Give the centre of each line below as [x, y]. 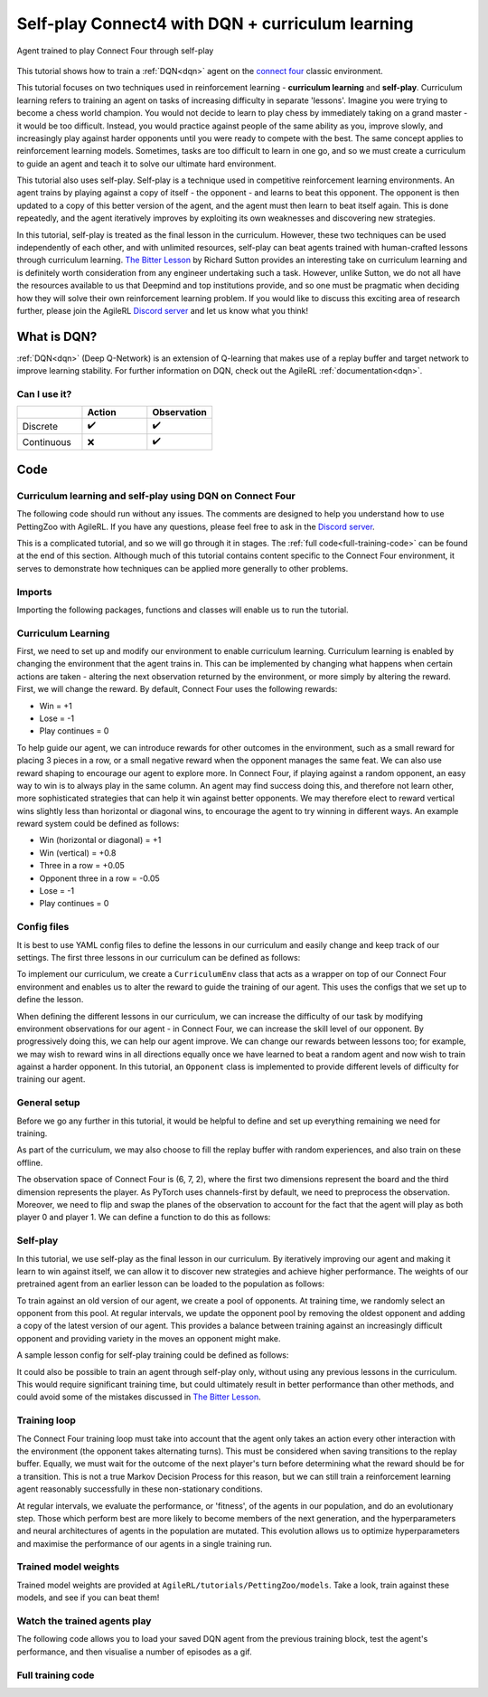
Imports [34, 592]
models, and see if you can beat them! [88, 1597]
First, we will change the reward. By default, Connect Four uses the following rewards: [177, 689]
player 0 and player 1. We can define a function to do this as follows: [144, 1218]
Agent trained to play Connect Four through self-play [115, 51]
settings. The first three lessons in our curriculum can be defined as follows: [159, 957]
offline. [30, 1162]
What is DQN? [57, 336]
